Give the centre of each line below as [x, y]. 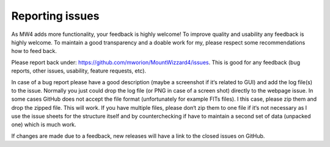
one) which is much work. [44, 124]
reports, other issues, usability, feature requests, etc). [79, 71]
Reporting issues [55, 16]
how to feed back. [34, 51]
